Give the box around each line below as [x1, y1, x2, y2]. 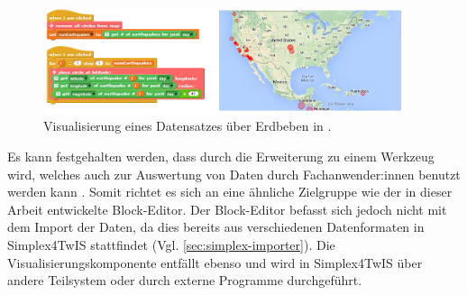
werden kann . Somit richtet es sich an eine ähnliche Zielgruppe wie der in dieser [7, 182, 453, 201]
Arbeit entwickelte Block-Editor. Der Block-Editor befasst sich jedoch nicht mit [7, 199, 447, 218]
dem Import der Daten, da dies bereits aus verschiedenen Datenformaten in [7, 217, 425, 236]
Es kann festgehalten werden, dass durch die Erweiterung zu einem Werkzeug [7, 146, 435, 165]
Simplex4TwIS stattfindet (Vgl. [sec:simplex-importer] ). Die [7, 235, 335, 254]
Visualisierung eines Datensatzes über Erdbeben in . [43, 116, 332, 135]
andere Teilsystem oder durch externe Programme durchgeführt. [7, 271, 362, 290]
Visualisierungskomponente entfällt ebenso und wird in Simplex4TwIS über [7, 253, 423, 272]
